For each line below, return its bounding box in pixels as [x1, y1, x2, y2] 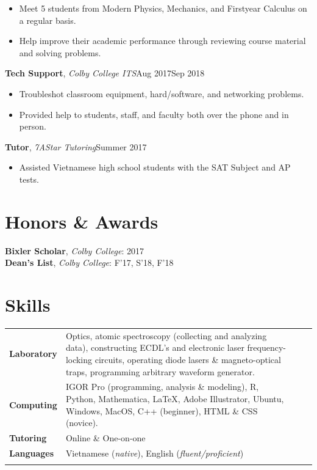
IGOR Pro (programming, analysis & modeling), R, [65, 380, 259, 393]
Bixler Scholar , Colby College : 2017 [5, 244, 144, 257]
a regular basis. [19, 13, 76, 26]
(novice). [65, 416, 98, 429]
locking [65, 353, 93, 365]
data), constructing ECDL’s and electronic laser [65, 341, 244, 354]
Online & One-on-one [65, 431, 146, 444]
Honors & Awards [5, 208, 158, 233]
